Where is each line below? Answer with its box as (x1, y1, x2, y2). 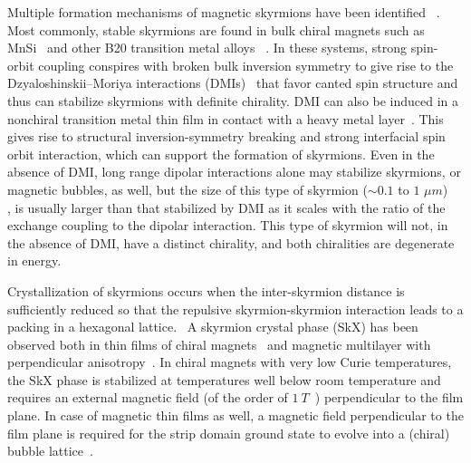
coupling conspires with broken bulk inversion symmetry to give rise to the (38, 55, 454, 74)
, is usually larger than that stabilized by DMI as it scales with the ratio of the (7, 198, 446, 217)
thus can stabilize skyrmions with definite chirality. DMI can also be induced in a (7, 91, 459, 110)
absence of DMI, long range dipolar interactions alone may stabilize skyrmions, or (7, 162, 461, 181)
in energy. (7, 251, 62, 270)
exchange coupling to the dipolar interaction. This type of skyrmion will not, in (7, 216, 448, 235)
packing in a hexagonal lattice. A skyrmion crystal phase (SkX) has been (7, 317, 418, 336)
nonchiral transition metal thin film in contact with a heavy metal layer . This (7, 109, 444, 128)
